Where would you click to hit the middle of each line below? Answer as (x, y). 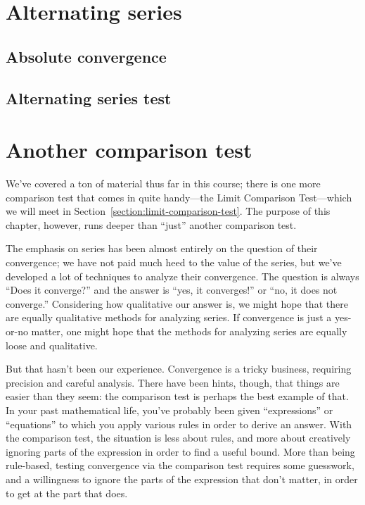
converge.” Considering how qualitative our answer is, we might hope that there (177, 303)
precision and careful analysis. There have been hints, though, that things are (173, 382)
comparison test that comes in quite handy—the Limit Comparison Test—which (179, 197)
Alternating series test (89, 98)
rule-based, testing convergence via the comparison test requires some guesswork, (180, 465)
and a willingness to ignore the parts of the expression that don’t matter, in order (182, 479)
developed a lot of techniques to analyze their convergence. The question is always (182, 276)
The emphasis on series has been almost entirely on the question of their (162, 248)
